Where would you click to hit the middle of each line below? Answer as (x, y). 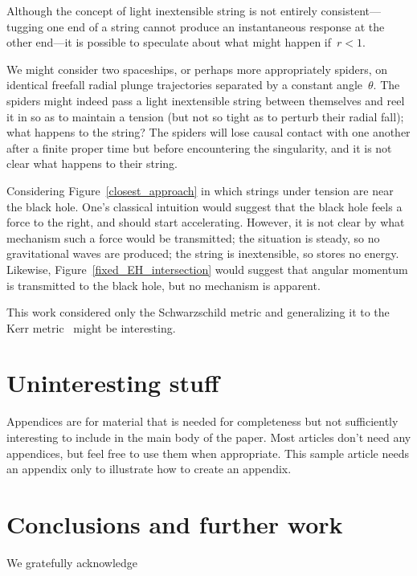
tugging (25, 26)
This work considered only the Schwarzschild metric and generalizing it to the (198, 312)
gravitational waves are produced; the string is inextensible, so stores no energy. (203, 253)
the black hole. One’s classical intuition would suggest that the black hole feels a (204, 206)
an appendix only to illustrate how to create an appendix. (149, 469)
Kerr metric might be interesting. (91, 327)
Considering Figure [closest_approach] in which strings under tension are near (200, 190)
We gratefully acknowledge (72, 562)
